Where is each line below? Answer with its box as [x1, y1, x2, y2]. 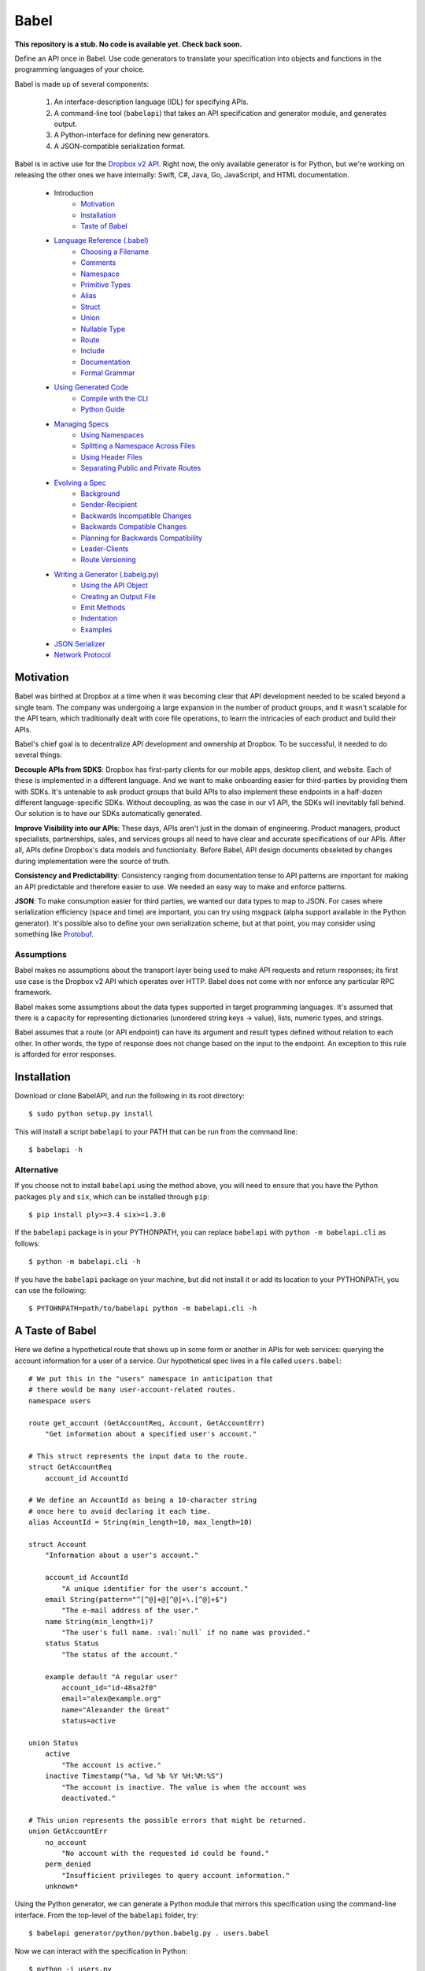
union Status [28, 1738, 79, 1747]
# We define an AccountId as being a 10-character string [28, 1496, 257, 1505]
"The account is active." [61, 1760, 161, 1769]
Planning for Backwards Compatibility [80, 533, 203, 542]
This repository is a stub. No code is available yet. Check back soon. [14, 39, 243, 49]
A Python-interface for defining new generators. [54, 130, 210, 140]
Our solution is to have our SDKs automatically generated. [14, 809, 202, 818]
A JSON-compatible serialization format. [54, 141, 186, 151]
